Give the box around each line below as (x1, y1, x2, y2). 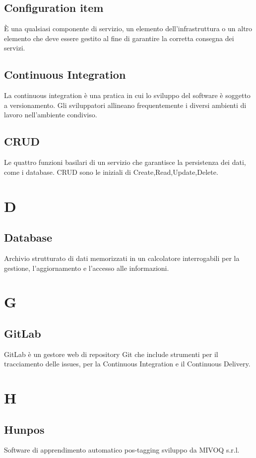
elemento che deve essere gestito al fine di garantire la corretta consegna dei (4, 33, 234, 43)
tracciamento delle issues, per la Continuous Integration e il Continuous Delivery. (4, 358, 251, 369)
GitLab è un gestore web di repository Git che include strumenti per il (4, 349, 218, 359)
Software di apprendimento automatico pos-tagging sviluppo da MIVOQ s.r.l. (4, 445, 240, 455)
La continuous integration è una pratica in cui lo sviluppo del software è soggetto (4, 90, 251, 101)
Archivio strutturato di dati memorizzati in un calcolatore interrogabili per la (4, 253, 240, 263)
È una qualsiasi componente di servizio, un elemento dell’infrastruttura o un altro (4, 23, 253, 34)
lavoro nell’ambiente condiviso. (4, 109, 97, 120)
